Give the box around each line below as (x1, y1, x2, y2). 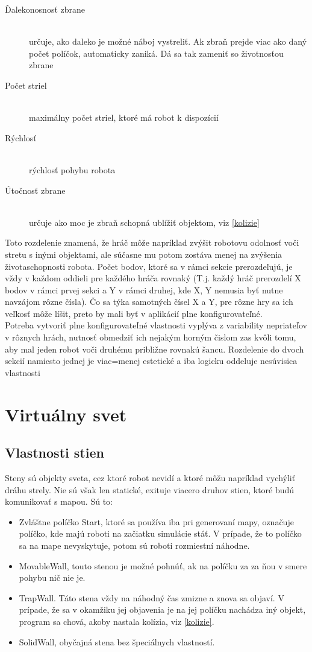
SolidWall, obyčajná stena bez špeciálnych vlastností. (19, 635, 215, 648)
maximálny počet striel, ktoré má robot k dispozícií (29, 111, 219, 124)
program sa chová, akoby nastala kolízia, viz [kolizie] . (19, 615, 214, 627)
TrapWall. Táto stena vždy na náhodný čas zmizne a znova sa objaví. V (19, 591, 284, 604)
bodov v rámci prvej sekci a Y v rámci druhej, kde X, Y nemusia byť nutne (5, 283, 283, 296)
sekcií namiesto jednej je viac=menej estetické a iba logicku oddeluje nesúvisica (5, 354, 298, 367)
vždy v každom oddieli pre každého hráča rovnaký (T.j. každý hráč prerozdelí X (5, 272, 301, 284)
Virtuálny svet (5, 401, 127, 426)
